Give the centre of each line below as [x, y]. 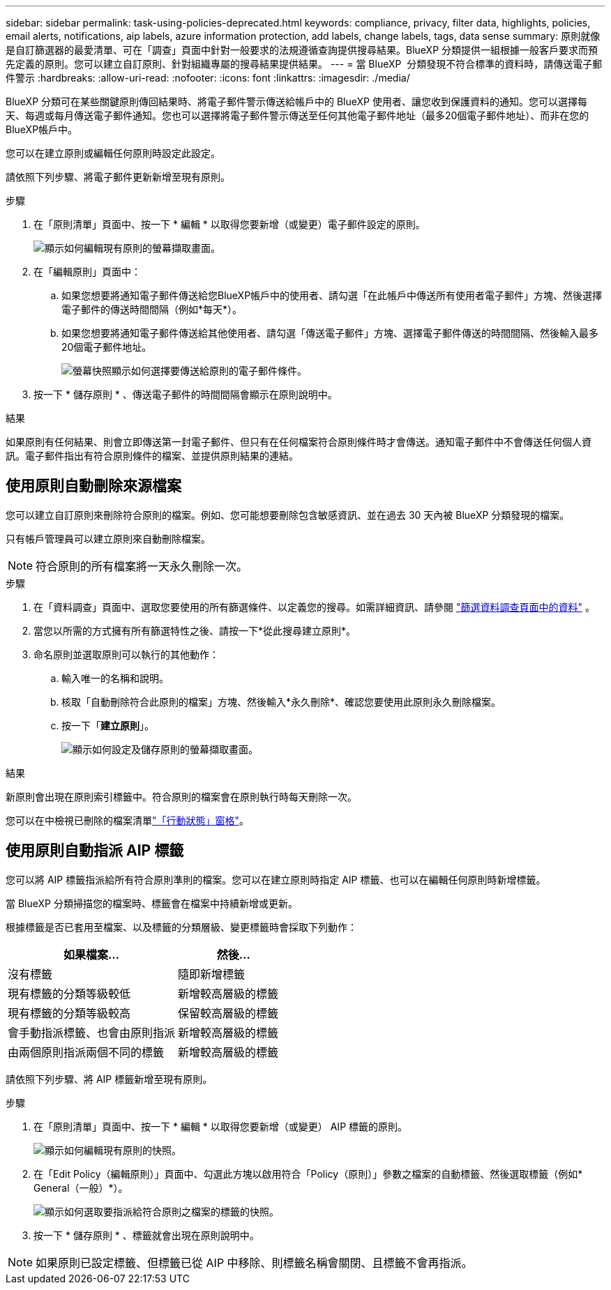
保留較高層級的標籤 [228, 1013]
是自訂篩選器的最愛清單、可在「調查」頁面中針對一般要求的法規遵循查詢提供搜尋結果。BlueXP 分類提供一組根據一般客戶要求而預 [302, 50]
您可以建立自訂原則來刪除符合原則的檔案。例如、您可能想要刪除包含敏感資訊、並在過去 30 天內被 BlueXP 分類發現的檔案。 [288, 515]
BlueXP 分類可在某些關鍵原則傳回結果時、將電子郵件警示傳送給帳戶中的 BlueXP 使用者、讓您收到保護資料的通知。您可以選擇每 [296, 101]
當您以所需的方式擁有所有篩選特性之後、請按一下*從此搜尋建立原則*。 [195, 630]
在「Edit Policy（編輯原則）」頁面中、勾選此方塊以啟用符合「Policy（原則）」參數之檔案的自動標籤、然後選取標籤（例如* [308, 1174]
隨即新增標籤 [212, 974]
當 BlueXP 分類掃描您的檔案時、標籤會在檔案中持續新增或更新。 [152, 903]
